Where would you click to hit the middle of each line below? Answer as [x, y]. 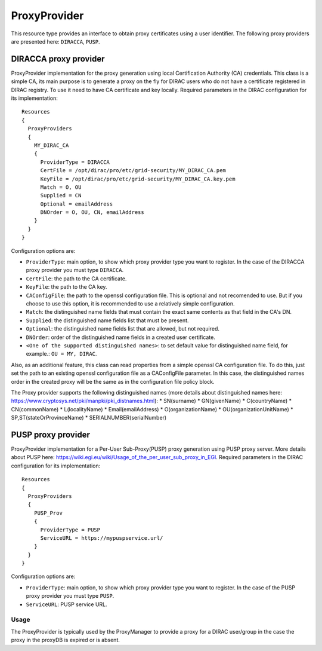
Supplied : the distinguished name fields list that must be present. [107, 320]
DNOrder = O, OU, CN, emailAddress [92, 213]
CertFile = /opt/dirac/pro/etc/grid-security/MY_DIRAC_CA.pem [133, 171]
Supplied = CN [61, 195]
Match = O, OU [61, 187]
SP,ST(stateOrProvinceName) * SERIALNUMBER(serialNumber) [89, 418]
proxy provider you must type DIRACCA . [75, 270]
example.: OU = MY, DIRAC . [61, 354]
